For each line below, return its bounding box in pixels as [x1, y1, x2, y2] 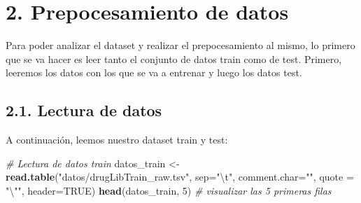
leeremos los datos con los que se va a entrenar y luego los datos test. [6, 65, 302, 80]
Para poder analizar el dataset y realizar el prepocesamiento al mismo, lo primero [6, 38, 355, 52]
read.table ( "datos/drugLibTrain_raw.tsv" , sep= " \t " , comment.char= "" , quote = [6, 169, 354, 184]
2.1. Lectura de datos [6, 99, 162, 121]
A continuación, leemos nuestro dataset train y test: [6, 132, 228, 147]
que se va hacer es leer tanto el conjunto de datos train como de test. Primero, [6, 51, 342, 66]
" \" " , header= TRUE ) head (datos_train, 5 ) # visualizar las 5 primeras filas [6, 183, 332, 197]
